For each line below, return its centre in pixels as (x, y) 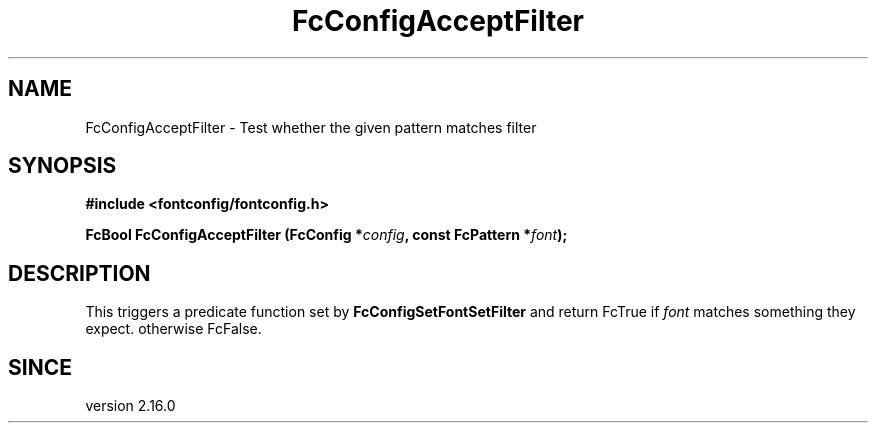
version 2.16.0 (130, 406)
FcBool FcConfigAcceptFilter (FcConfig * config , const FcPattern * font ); (326, 235)
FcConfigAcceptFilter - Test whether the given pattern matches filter (311, 127)
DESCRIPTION (79, 273)
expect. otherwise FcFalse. (173, 329)
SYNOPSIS (62, 166)
